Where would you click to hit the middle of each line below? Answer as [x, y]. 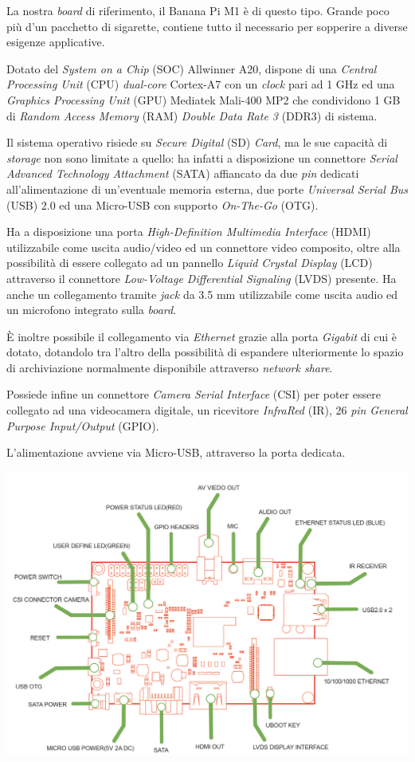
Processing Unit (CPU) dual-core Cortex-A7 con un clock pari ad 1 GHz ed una [201, 84]
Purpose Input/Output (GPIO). [83, 425]
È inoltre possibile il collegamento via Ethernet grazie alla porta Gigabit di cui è [202, 336]
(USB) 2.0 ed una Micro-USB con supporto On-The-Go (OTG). [162, 204]
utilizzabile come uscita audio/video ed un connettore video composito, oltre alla [204, 247]
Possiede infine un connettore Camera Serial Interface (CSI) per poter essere [194, 394]
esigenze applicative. [56, 42]
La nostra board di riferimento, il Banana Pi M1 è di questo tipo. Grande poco [198, 10]
